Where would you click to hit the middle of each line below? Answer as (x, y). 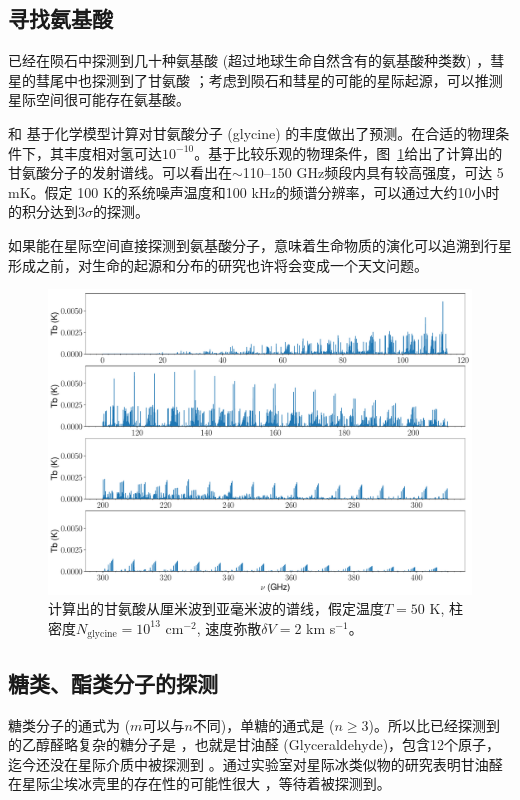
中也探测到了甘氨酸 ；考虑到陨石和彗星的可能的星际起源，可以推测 (283, 79)
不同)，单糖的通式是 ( (263, 724)
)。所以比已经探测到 (434, 724)
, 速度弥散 (229, 627)
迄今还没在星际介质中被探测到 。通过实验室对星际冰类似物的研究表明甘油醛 (255, 763)
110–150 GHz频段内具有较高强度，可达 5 (373, 172)
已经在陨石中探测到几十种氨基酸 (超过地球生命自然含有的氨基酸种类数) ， (249, 60)
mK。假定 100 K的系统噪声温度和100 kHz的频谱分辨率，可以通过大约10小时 (254, 191)
